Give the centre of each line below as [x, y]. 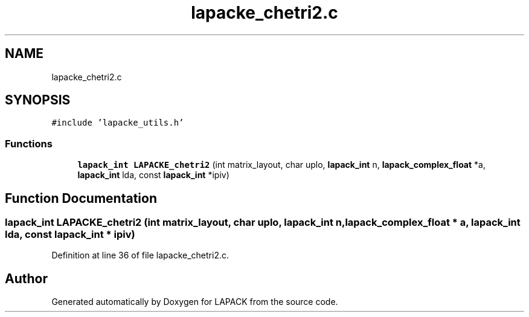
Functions [29, 143]
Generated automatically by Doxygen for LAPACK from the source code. [195, 302]
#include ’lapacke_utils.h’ [118, 123]
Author [26, 278]
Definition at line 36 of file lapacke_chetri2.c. [140, 255]
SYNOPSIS [38, 100]
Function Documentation [81, 198]
